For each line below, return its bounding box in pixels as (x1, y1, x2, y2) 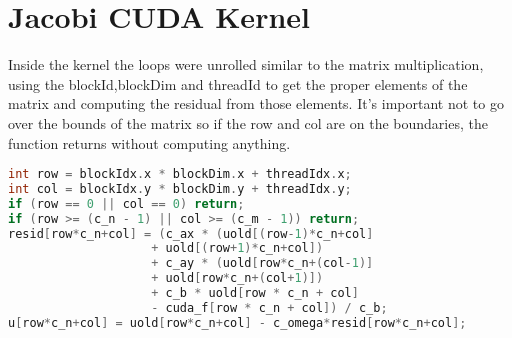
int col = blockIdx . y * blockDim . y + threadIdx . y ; (8, 181, 352, 196)
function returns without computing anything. (8, 132, 291, 153)
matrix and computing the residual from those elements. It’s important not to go (8, 93, 504, 114)
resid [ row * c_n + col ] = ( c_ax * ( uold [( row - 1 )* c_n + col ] (8, 226, 374, 241)
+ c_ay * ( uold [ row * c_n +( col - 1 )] (151, 256, 374, 271)
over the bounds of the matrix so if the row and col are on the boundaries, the (8, 112, 488, 133)
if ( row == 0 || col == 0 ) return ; (8, 196, 245, 211)
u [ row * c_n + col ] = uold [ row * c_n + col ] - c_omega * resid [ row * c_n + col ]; (8, 315, 467, 330)
